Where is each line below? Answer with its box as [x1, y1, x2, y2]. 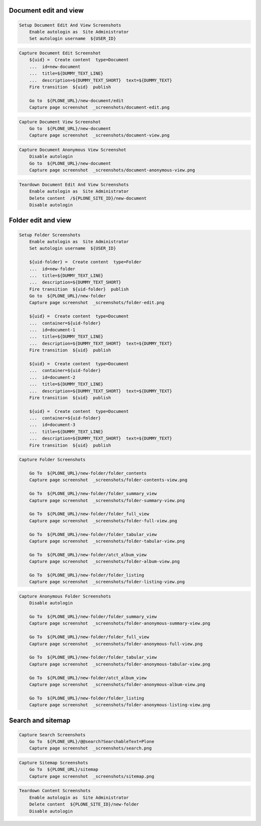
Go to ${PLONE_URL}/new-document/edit [29, 97, 124, 103]
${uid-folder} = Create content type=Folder [29, 259, 142, 265]
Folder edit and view [9, 216, 72, 225]
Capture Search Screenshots [19, 732, 86, 737]
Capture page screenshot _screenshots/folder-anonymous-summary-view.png [29, 621, 210, 626]
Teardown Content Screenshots [19, 788, 91, 794]
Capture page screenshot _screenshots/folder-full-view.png [29, 518, 177, 523]
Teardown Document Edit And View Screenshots [19, 182, 129, 187]
